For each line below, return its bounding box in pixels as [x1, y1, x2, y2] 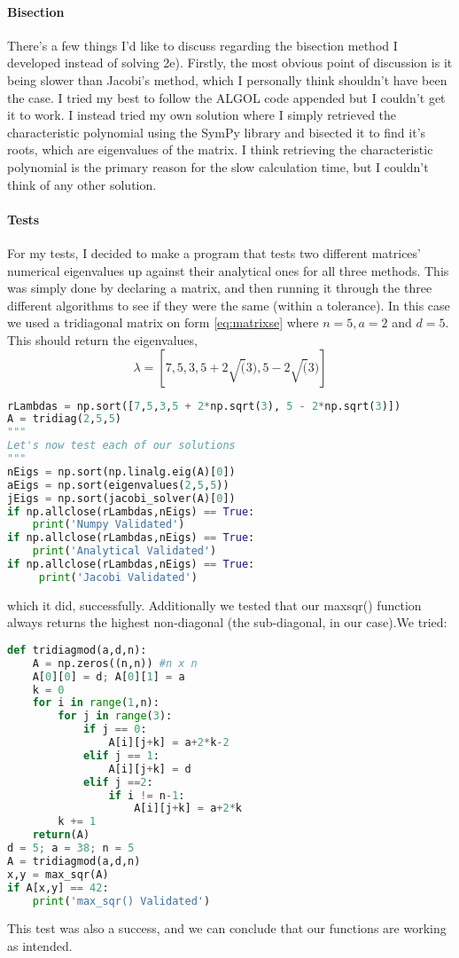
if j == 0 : [82, 723, 147, 736]
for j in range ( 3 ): [58, 710, 173, 723]
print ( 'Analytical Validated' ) [32, 545, 217, 558]
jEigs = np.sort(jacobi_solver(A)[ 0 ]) [7, 491, 236, 505]
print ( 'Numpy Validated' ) [32, 518, 185, 531]
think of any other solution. [7, 175, 157, 193]
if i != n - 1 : [108, 789, 185, 802]
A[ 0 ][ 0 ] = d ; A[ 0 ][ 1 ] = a [32, 670, 185, 683]
